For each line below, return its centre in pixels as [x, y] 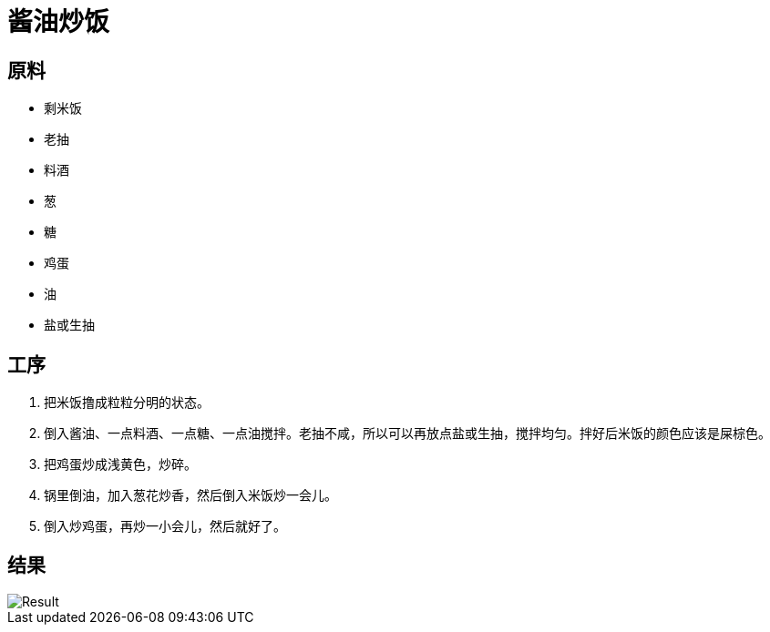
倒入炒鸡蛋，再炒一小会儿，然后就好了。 [165, 526]
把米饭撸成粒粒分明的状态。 [127, 403]
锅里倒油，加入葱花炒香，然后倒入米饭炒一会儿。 [190, 495]
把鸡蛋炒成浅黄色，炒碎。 [120, 464]
